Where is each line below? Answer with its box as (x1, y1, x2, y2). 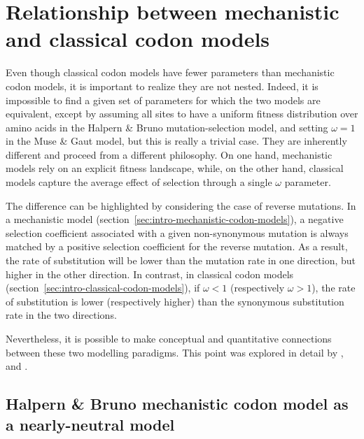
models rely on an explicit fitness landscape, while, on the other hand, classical (6, 161, 344, 175)
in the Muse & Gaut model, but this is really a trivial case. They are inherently (6, 134, 347, 148)
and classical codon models (6, 24, 270, 53)
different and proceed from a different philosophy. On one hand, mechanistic (6, 147, 332, 161)
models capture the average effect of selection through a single (6, 175, 272, 189)
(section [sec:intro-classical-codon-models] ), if (6, 280, 200, 295)
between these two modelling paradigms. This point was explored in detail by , (6, 345, 344, 359)
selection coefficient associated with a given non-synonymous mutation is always (6, 225, 349, 240)
